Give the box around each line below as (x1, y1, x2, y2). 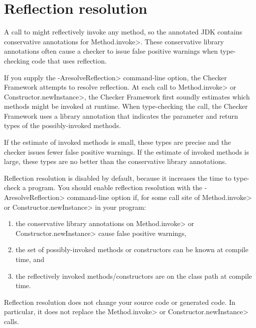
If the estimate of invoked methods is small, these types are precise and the (4, 137, 231, 147)
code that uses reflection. (32, 55, 107, 66)
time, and (15, 254, 45, 264)
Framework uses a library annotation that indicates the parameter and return (4, 110, 238, 121)
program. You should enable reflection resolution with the (28, 182, 202, 193)
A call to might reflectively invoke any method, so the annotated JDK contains (4, 27, 242, 37)
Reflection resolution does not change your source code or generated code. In (4, 296, 235, 307)
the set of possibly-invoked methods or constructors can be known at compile (15, 244, 249, 255)
